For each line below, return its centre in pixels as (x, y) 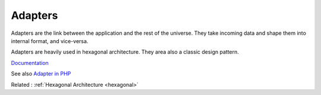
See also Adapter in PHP (41, 74)
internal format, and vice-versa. (50, 41)
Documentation (30, 63)
